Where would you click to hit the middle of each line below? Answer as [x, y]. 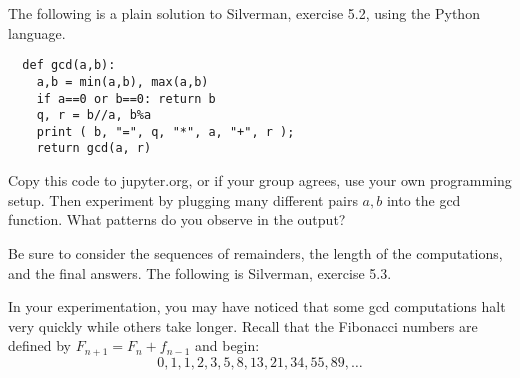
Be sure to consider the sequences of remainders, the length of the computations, [255, 252]
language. [37, 32]
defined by [40, 345]
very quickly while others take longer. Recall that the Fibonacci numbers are [243, 325]
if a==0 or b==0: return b [126, 98]
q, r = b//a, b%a [94, 115]
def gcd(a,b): [69, 65]
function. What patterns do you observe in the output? [177, 219]
